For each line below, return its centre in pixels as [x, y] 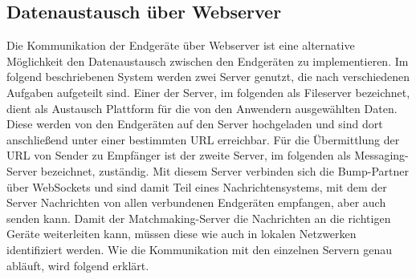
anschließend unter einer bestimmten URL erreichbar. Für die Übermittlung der [203, 139]
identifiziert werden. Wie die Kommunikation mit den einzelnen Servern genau [200, 249]
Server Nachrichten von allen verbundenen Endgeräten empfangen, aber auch [196, 202]
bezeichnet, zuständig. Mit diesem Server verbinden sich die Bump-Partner [225, 170]
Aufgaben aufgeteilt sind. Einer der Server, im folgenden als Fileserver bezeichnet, [208, 92]
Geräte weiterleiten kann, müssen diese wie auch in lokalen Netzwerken [181, 234]
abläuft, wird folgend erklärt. [78, 265]
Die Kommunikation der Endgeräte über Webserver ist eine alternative [181, 45]
